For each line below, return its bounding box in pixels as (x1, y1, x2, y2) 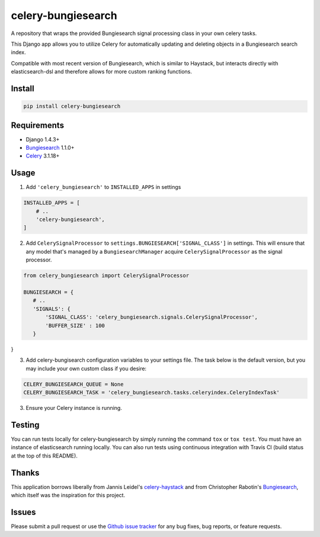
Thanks (11, 467, 40, 478)
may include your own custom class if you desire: (25, 365, 147, 372)
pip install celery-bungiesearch (23, 103, 121, 110)
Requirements (11, 120, 65, 130)
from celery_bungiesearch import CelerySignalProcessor (23, 272, 190, 279)
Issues (11, 507, 36, 517)
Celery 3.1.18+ (25, 152, 60, 160)
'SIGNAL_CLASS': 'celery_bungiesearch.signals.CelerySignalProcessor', (45, 314, 258, 321)
